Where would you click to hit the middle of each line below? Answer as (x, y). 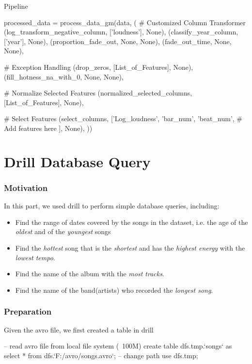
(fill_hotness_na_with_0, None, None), (64, 76)
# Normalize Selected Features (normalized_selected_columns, (98, 93)
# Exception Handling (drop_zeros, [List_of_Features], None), (99, 67)
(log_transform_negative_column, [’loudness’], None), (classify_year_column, (121, 32)
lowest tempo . (35, 257)
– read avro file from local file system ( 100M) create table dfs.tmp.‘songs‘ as (118, 346)
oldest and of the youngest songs (63, 231)
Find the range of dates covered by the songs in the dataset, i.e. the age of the (132, 222)
